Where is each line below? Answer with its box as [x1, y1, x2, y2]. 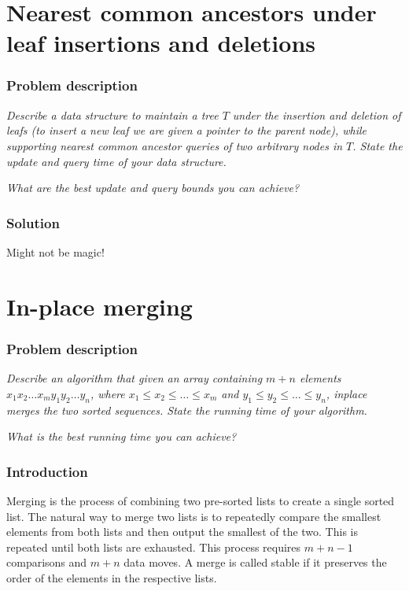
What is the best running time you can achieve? [6, 428, 237, 445]
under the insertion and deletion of [232, 106, 401, 123]
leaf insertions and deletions [6, 27, 315, 59]
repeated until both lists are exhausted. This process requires [6, 538, 301, 555]
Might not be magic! [6, 243, 105, 260]
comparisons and [6, 554, 87, 571]
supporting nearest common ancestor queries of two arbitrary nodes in [6, 137, 343, 153]
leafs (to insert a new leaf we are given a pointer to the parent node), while [6, 122, 367, 139]
